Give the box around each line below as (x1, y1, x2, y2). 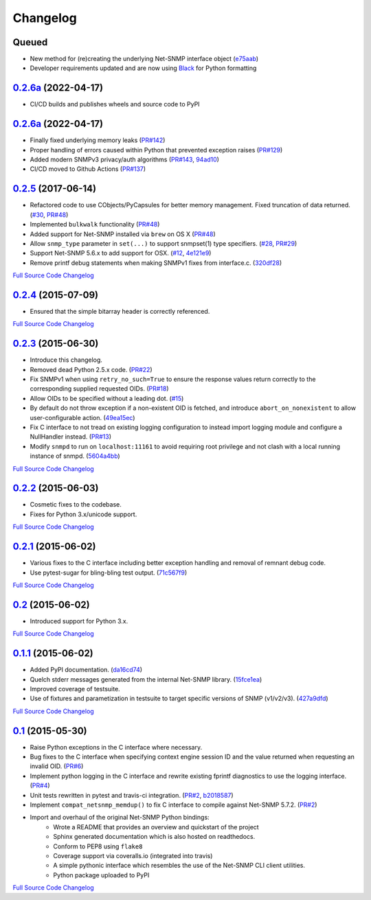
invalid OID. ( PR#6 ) (30, 762, 84, 770)
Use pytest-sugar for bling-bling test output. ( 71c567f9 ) (30, 568, 188, 577)
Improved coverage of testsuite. (30, 684, 120, 693)
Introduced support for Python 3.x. (30, 616, 128, 625)
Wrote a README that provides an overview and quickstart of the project (53, 822, 259, 831)
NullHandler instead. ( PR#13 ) (30, 432, 112, 441)
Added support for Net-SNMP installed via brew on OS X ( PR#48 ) (30, 230, 216, 238)
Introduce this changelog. (30, 356, 103, 364)
